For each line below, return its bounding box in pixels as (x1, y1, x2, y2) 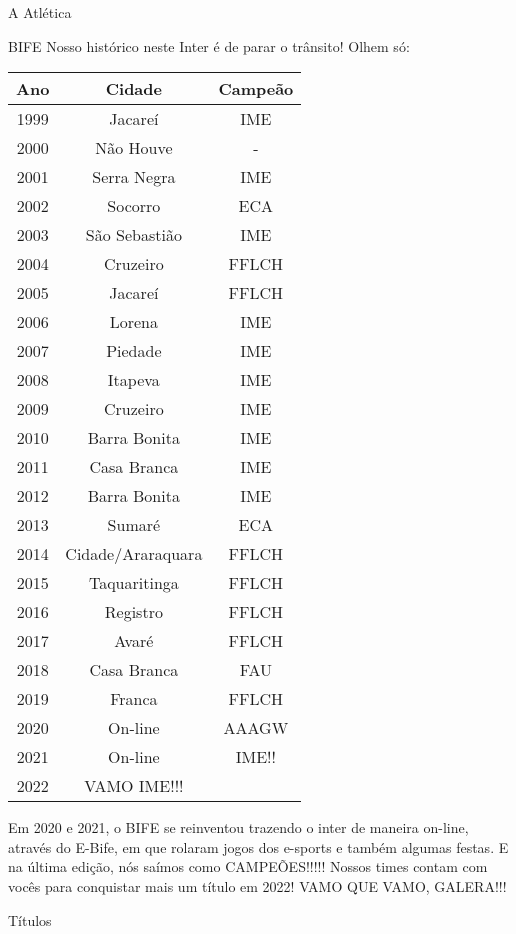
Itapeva (107, 368, 160, 392)
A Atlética (8, 2, 72, 22)
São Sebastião (85, 223, 182, 247)
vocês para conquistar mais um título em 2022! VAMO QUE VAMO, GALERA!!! (8, 875, 507, 896)
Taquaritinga (88, 571, 179, 595)
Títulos (8, 909, 52, 930)
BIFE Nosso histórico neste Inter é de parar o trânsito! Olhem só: (8, 35, 410, 56)
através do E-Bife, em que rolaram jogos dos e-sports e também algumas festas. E (8, 836, 509, 857)
